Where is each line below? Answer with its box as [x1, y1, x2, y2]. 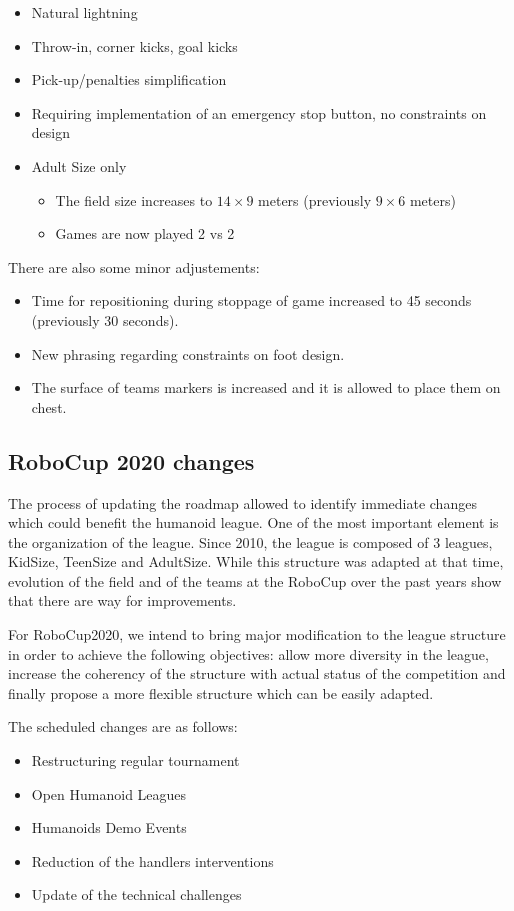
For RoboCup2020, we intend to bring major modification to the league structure [8, 624, 506, 645]
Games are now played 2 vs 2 [55, 223, 235, 244]
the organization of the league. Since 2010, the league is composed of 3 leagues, [8, 531, 493, 552]
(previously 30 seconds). [31, 309, 179, 330]
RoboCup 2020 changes [8, 445, 255, 476]
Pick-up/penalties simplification [31, 69, 227, 90]
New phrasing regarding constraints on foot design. [31, 343, 345, 364]
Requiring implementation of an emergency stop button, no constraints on [31, 102, 487, 123]
